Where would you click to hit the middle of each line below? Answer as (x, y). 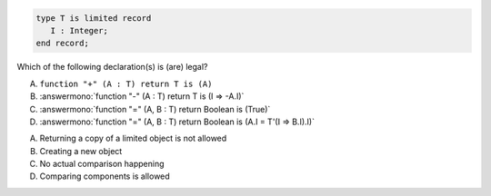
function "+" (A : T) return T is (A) (126, 83)
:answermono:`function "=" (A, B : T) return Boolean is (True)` (155, 109)
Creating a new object (81, 151)
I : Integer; (80, 30)
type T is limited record (94, 18)
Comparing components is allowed (105, 176)
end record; (63, 44)
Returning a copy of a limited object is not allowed (133, 138)
